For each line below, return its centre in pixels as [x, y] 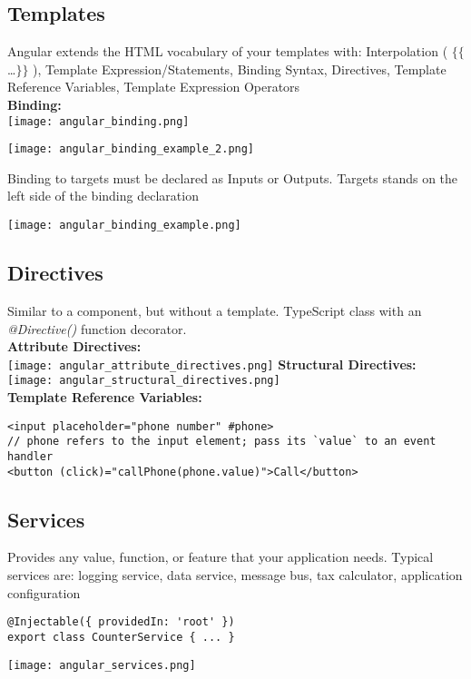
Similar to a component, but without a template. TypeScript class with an [215, 310]
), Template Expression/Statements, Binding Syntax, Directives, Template [240, 69]
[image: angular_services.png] [102, 665]
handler [30, 456]
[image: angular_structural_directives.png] [144, 381]
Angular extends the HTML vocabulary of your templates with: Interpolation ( [228, 51]
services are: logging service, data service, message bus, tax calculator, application [235, 575]
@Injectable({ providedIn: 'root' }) [121, 622]
